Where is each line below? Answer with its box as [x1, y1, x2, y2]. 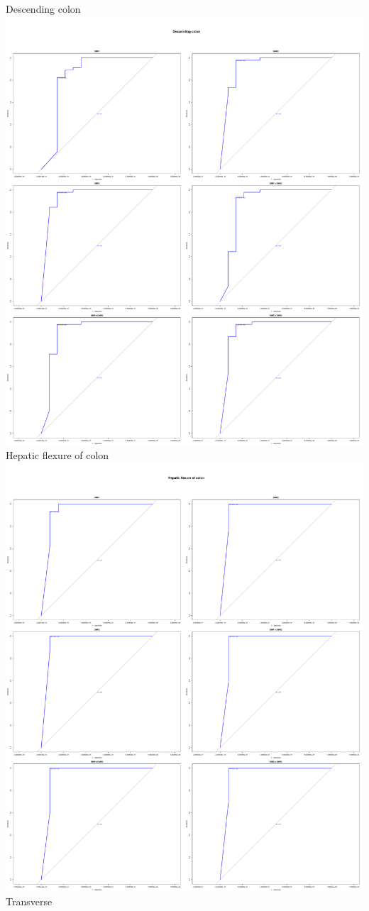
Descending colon [6, 1, 81, 16]
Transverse [6, 894, 53, 909]
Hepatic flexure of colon [6, 448, 109, 463]
